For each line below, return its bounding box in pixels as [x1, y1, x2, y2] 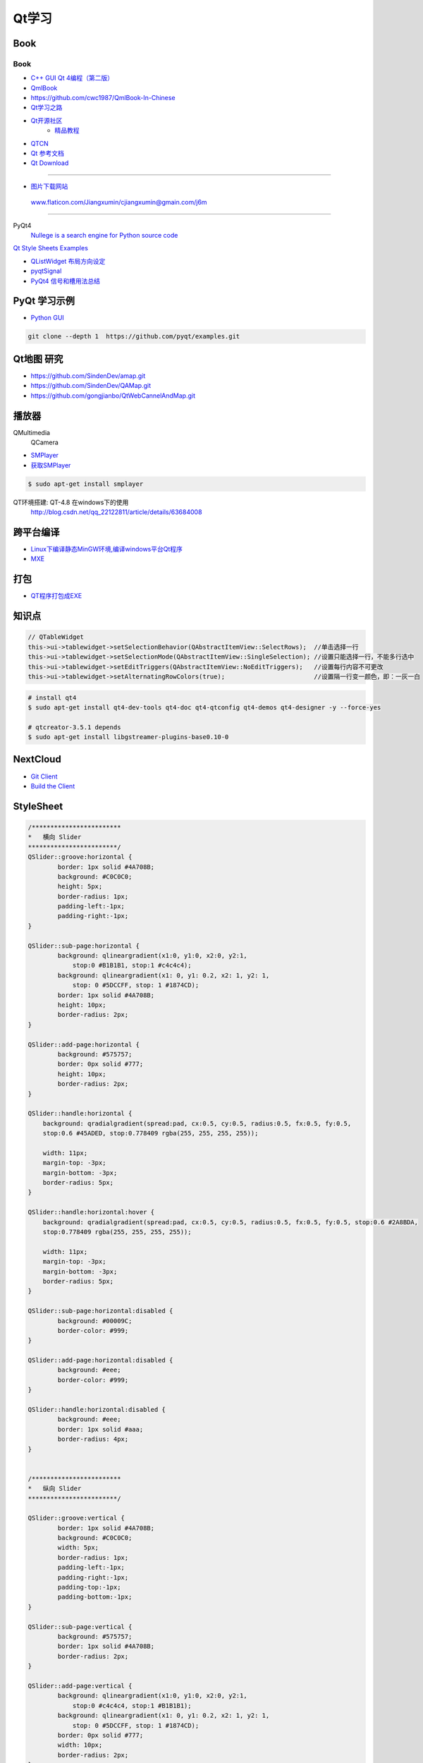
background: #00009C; [57, 1317, 133, 1325]
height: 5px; [57, 882, 103, 891]
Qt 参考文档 [30, 149, 65, 158]
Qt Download [30, 159, 69, 167]
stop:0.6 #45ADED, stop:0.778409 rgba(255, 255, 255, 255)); [42, 1129, 259, 1137]
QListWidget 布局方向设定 [30, 257, 106, 265]
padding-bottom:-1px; [57, 1593, 133, 1601]
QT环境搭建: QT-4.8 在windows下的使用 [13, 498, 129, 506]
